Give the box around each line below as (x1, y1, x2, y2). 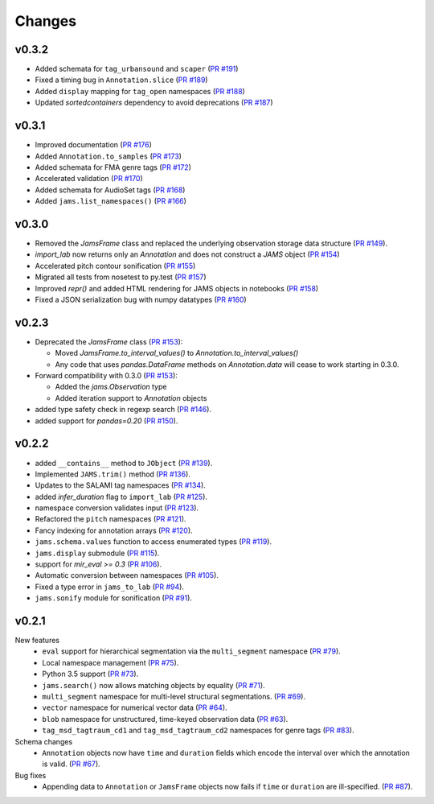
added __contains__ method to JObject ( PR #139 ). (35, 458, 213, 468)
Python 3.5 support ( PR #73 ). (42, 669, 139, 679)
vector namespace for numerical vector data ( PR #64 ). (42, 703, 228, 712)
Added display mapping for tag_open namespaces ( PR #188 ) (35, 86, 245, 96)
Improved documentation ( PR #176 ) (35, 140, 153, 150)
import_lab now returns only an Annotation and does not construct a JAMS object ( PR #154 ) (35, 249, 341, 259)
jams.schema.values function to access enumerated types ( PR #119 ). (35, 537, 272, 546)
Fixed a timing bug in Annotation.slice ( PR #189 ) (35, 75, 208, 85)
